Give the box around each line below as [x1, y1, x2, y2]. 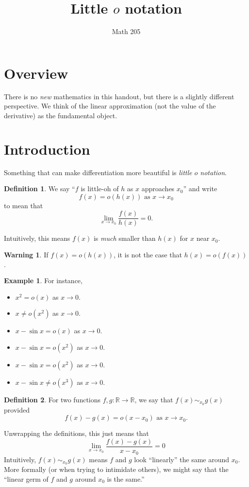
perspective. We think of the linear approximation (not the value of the [4, 101, 216, 111]
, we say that [134, 394, 173, 404]
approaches [141, 183, 175, 194]
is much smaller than [93, 233, 156, 243]
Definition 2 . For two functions [4, 394, 101, 404]
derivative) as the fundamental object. [4, 110, 117, 120]
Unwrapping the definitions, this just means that [4, 428, 149, 438]
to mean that [4, 200, 43, 210]
